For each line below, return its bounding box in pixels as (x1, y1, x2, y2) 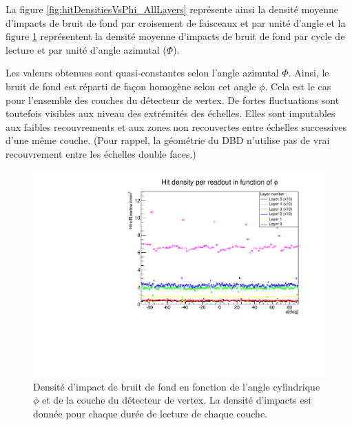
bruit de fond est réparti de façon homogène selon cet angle (6, 79, 256, 93)
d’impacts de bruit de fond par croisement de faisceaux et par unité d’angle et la (6, 15, 346, 30)
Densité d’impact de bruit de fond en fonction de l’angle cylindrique (33, 379, 320, 393)
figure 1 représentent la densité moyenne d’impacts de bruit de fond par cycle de (6, 29, 345, 43)
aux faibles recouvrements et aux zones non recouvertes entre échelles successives (6, 119, 347, 134)
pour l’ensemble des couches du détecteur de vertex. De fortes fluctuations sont (6, 92, 340, 107)
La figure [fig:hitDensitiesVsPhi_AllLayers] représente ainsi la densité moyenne (6, 2, 338, 16)
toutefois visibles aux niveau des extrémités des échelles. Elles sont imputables (6, 106, 335, 121)
